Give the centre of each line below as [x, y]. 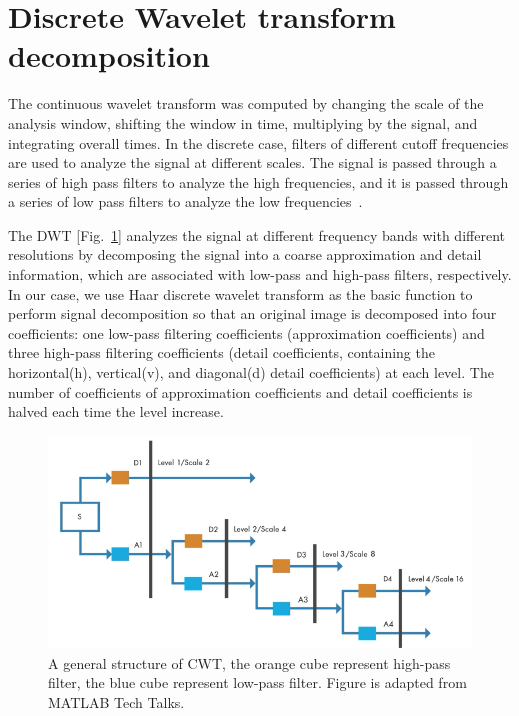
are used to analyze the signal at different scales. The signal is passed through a [252, 162]
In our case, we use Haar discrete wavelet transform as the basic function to [240, 293]
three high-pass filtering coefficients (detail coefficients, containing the [221, 352]
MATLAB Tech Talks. [116, 701]
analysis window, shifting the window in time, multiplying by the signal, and [243, 122]
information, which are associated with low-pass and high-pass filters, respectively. [260, 274]
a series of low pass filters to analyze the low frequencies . [185, 201]
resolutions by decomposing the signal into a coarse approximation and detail [245, 254]
